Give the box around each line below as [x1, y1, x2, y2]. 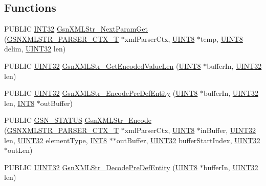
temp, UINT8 [200, 33, 243, 44]
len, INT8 [4, 97, 35, 108]
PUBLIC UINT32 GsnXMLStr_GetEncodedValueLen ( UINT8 [4, 60, 201, 71]
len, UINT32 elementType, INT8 [4, 135, 107, 145]
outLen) [8, 145, 33, 155]
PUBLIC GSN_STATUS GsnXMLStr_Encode [4, 115, 151, 125]
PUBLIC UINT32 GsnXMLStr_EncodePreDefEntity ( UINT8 [4, 88, 198, 98]
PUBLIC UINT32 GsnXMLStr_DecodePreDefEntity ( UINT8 [4, 162, 197, 172]
